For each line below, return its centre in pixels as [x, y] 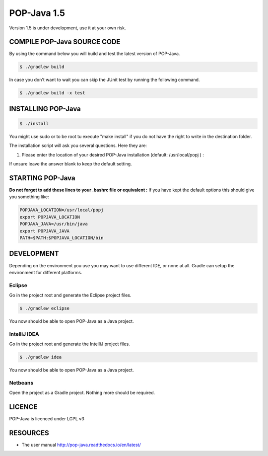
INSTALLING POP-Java [45, 109]
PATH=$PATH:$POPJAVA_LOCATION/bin [62, 238]
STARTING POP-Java [42, 178]
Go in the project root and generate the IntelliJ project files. [69, 344]
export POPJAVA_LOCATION [50, 217]
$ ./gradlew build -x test [52, 93]
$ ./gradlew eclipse [44, 308]
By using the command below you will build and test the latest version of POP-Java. [95, 54]
